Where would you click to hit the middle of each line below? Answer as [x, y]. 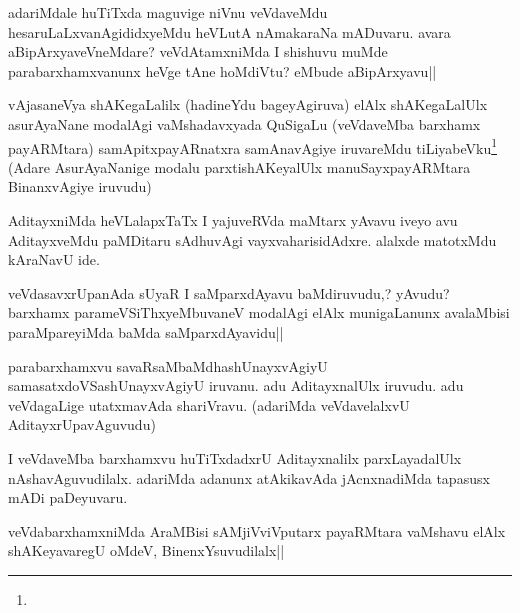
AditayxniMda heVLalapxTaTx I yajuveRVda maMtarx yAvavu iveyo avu [233, 220]
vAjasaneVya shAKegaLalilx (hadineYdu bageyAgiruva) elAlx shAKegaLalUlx [248, 104]
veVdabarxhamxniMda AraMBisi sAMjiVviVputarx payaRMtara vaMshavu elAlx [257, 530]
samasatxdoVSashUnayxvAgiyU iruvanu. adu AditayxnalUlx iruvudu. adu [236, 385]
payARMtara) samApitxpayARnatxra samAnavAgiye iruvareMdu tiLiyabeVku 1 [253, 146]
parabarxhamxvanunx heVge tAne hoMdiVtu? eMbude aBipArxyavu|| [222, 70]
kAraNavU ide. [54, 259]
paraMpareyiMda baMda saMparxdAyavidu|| [146, 331]
